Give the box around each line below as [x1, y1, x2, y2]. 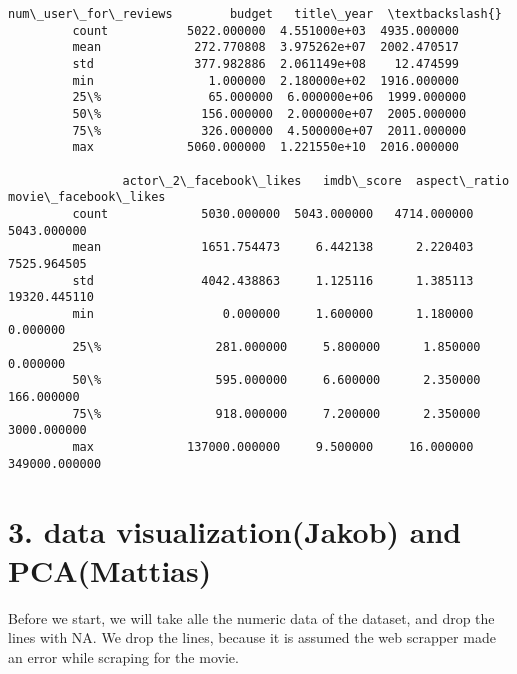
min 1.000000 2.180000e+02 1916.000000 [72, 73, 460, 88]
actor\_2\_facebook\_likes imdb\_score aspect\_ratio [122, 173, 510, 188]
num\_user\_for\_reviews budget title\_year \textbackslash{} [8, 7, 502, 21]
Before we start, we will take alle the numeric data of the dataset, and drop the [8, 607, 495, 628]
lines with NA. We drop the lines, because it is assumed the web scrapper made [8, 627, 496, 648]
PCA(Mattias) [8, 549, 212, 590]
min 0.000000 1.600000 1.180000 [72, 306, 474, 321]
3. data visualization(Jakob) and [8, 510, 462, 551]
